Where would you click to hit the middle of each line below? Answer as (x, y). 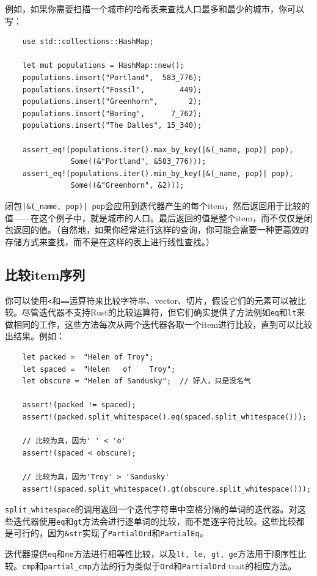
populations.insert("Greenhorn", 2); (112, 102)
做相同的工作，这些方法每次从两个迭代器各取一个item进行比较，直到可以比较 (159, 324)
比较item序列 (45, 274)
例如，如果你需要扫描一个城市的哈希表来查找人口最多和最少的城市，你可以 (155, 9)
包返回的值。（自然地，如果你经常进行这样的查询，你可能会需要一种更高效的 (157, 230)
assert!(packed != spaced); (79, 405)
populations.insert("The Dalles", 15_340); (112, 126)
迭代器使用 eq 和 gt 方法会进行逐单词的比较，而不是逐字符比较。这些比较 (155, 521)
